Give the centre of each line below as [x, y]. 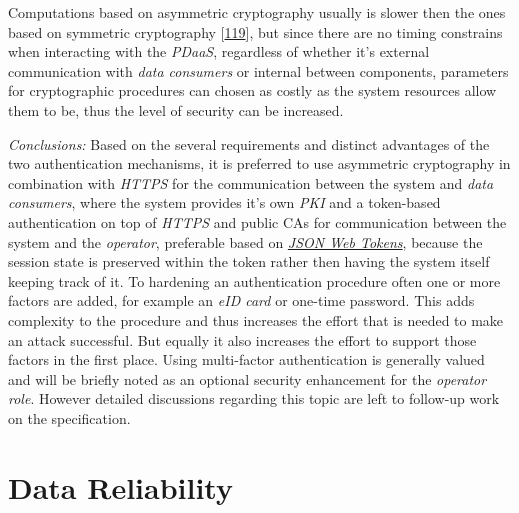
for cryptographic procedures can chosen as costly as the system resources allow [252, 90]
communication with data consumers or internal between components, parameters [258, 70]
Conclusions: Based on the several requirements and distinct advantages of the [249, 143]
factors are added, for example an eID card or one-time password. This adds [241, 300]
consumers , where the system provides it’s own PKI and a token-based [224, 202]
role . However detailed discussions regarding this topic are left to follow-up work [254, 398]
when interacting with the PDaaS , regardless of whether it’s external [219, 51]
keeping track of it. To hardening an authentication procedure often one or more [254, 280]
